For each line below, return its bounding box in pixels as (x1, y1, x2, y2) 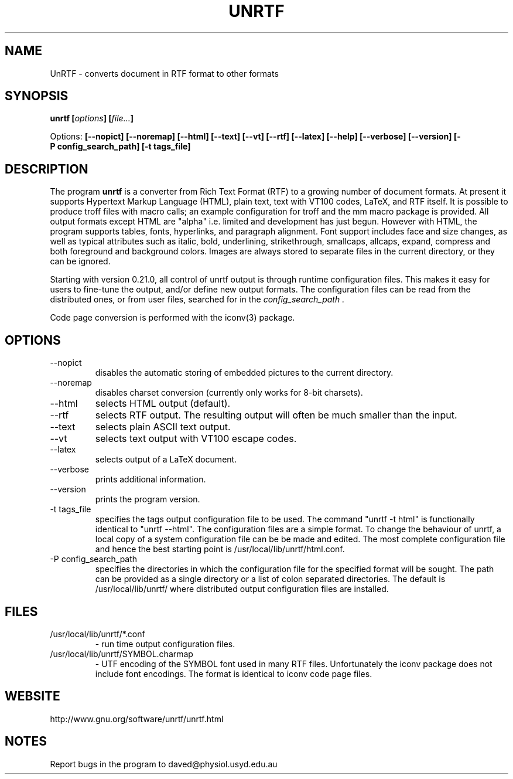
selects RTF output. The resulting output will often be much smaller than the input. (95, 409, 457, 421)
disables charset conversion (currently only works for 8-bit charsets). (95, 387, 363, 398)
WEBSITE (5, 689, 60, 704)
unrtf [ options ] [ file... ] (50, 113, 134, 124)
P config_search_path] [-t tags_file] (50, 141, 191, 152)
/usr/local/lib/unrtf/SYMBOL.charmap (50, 648, 193, 659)
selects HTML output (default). (95, 397, 231, 410)
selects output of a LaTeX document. (95, 454, 237, 465)
